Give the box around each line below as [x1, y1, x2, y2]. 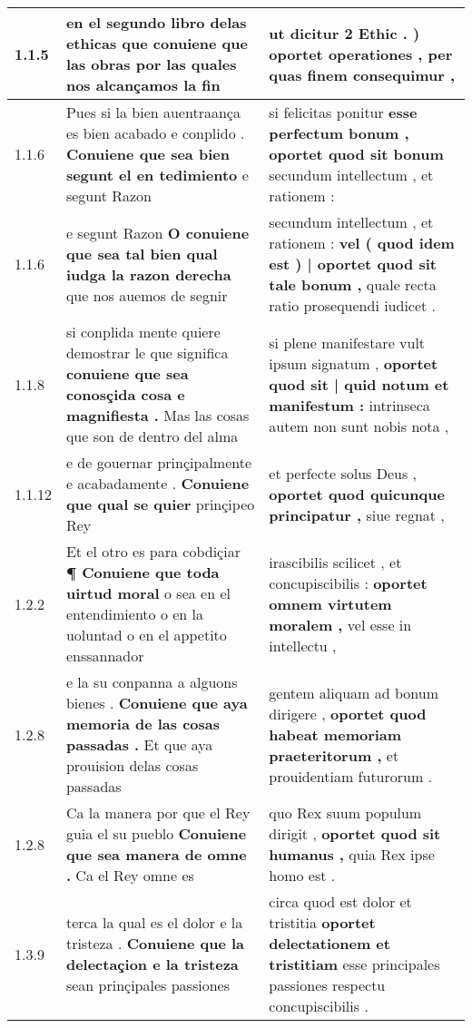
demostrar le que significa [65, 342, 229, 363]
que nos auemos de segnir [65, 284, 228, 306]
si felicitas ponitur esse [269, 102, 418, 122]
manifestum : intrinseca [269, 394, 430, 416]
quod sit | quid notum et [269, 373, 449, 395]
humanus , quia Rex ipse [269, 844, 435, 865]
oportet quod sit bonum [269, 143, 444, 164]
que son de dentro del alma [65, 426, 239, 446]
